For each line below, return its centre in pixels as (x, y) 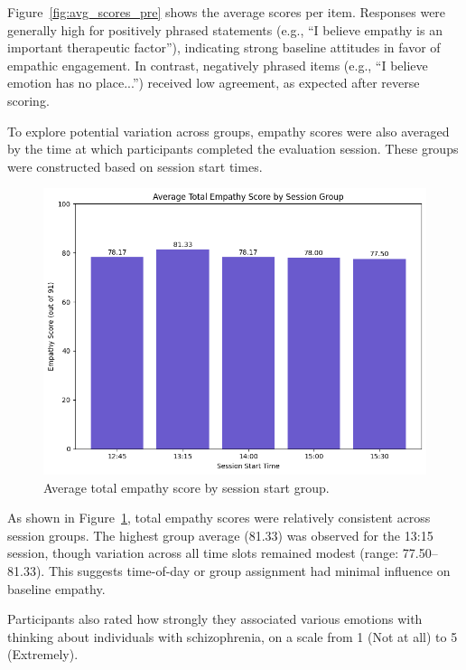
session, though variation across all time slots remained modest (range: (203, 553)
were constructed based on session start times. (135, 166)
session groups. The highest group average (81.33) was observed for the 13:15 (220, 535)
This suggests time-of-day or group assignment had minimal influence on (249, 570)
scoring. (28, 100)
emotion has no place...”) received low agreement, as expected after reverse (214, 83)
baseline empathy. (56, 588)
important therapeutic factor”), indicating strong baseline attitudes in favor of (224, 47)
